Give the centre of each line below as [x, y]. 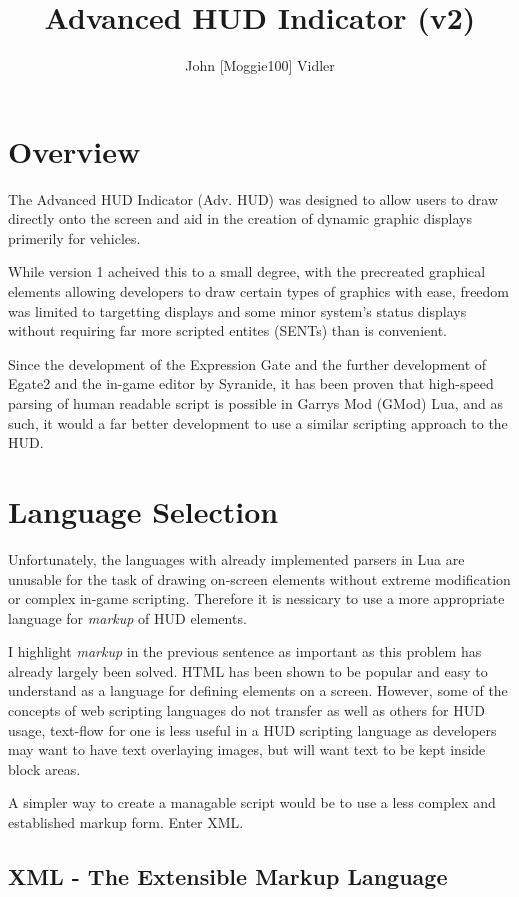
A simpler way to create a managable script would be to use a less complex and [252, 802]
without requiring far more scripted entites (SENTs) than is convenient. [227, 330]
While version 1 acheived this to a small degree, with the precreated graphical [247, 271]
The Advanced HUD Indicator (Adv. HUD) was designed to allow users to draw [253, 198]
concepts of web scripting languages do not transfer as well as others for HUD [246, 710]
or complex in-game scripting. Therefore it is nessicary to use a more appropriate [256, 598]
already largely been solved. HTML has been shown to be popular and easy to [248, 670]
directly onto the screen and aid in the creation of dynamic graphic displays [240, 218]
